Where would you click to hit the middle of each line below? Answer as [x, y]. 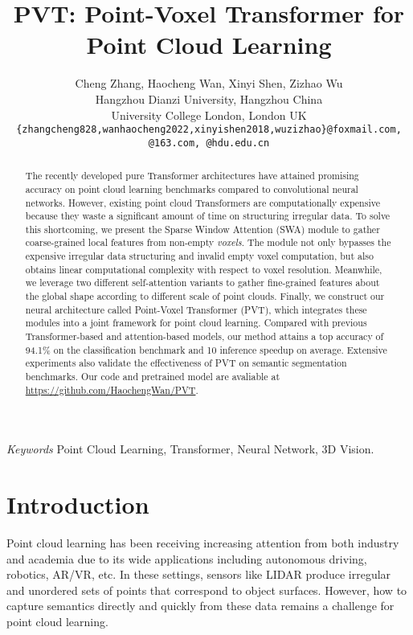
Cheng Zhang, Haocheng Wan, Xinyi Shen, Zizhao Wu [209, 83]
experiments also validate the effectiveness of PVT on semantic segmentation [186, 363]
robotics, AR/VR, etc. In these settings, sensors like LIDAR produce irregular [199, 574]
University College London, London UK [209, 115]
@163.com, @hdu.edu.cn [209, 143]
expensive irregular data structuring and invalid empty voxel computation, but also [199, 256]
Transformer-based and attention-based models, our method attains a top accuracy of [204, 336]
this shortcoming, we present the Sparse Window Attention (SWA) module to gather [202, 229]
